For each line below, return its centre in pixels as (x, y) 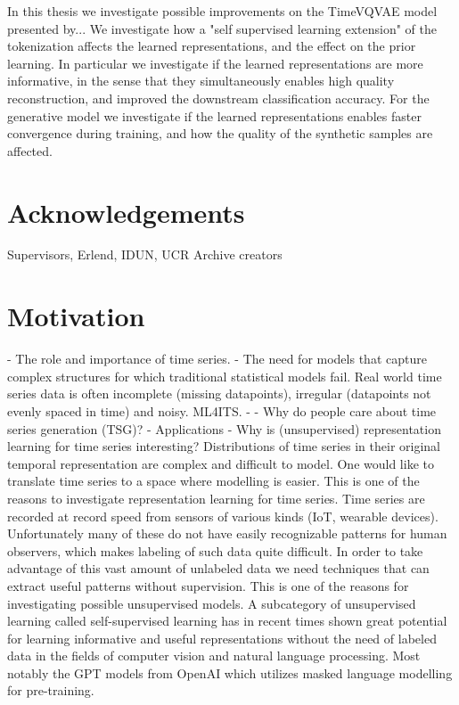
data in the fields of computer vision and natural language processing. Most (214, 656)
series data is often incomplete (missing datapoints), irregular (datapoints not (219, 393)
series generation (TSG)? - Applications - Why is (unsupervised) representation (224, 428)
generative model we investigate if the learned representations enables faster (214, 115)
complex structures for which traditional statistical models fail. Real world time (225, 376)
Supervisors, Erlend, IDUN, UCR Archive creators (145, 254)
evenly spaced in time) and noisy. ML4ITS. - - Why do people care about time (222, 410)
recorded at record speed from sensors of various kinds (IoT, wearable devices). (223, 516)
